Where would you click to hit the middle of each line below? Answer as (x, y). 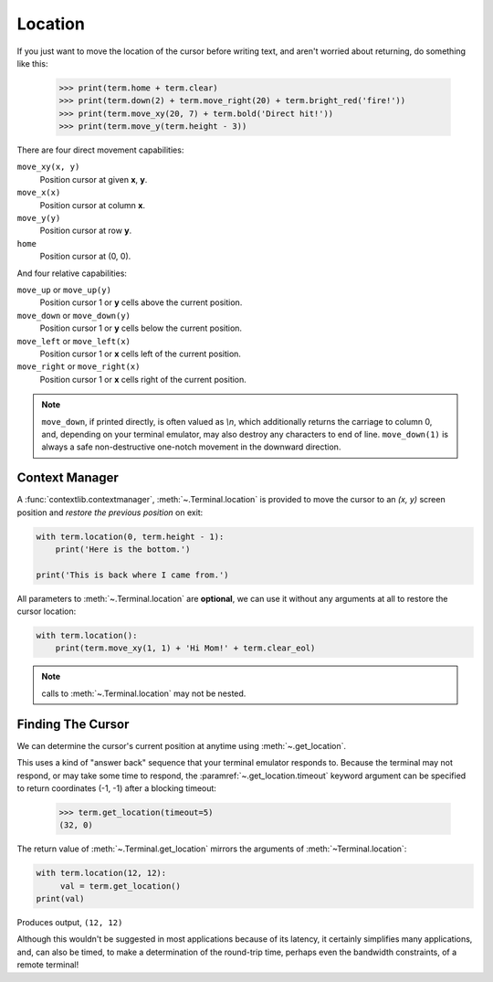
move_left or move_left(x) (74, 341)
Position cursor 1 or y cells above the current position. (141, 302)
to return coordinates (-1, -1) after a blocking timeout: (116, 788)
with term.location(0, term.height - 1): (130, 536)
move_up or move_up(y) (64, 290)
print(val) (60, 899)
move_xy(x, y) (48, 167)
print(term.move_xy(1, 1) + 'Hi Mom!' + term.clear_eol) (185, 648)
